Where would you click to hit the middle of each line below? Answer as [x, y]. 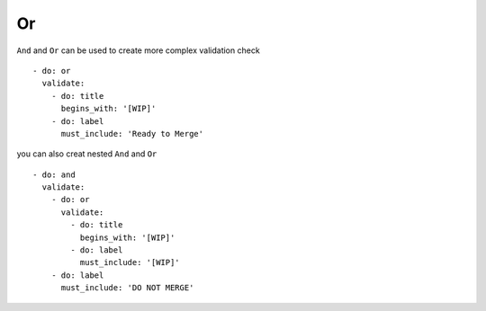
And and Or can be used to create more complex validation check [138, 50]
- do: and [54, 174]
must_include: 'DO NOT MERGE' [127, 288]
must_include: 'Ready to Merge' [132, 133]
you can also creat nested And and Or [87, 154]
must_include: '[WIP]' [130, 262]
